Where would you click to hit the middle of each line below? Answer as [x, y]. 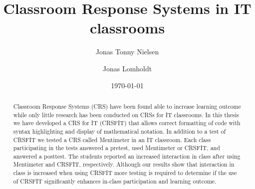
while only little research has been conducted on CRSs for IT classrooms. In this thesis [126, 114]
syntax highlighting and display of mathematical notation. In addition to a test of [120, 131]
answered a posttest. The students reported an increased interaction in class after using [127, 156]
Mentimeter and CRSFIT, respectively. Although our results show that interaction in [124, 164]
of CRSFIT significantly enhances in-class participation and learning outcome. [115, 181]
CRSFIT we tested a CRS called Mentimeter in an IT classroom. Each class [112, 139]
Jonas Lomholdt [127, 68]
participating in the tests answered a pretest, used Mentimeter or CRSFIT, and [117, 148]
